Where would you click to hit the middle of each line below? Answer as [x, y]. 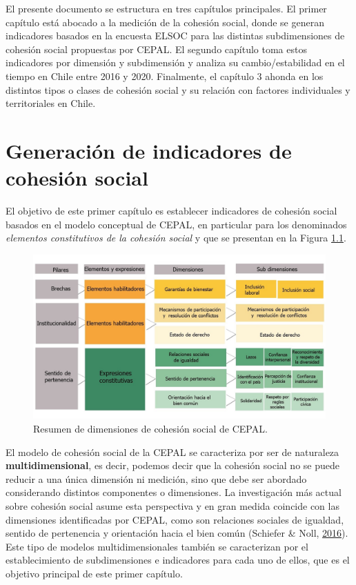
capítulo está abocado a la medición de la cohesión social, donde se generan [165, 22]
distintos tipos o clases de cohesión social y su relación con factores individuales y [178, 89]
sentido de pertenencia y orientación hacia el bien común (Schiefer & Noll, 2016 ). [177, 533]
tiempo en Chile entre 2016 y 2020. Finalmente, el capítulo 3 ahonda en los [165, 76]
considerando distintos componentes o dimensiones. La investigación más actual [174, 492]
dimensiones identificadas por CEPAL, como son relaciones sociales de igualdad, [175, 519]
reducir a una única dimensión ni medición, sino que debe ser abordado [156, 478]
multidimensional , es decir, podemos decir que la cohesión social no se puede [172, 465]
